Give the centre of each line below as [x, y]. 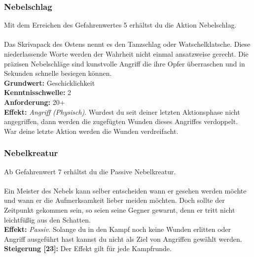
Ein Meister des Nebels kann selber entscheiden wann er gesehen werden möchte [125, 190]
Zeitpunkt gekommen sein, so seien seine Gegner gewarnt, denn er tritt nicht [120, 209]
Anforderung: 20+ [35, 102]
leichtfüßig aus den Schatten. [47, 219]
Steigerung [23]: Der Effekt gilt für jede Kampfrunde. [88, 248]
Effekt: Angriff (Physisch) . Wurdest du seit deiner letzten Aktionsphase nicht [122, 112]
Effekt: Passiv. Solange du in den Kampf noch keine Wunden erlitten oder [118, 229]
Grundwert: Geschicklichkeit [50, 82]
